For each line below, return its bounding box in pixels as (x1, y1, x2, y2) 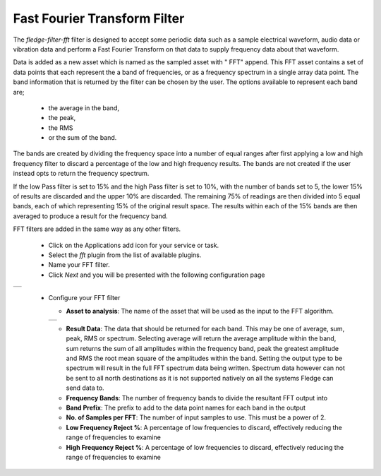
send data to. (66, 383, 105, 392)
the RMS (48, 124, 73, 132)
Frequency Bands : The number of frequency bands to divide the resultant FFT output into (66, 393, 328, 402)
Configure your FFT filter (48, 294, 121, 302)
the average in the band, (48, 103, 120, 112)
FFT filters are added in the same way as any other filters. (13, 225, 181, 233)
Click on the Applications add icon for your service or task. (48, 241, 219, 249)
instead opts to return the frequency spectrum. (13, 169, 150, 178)
